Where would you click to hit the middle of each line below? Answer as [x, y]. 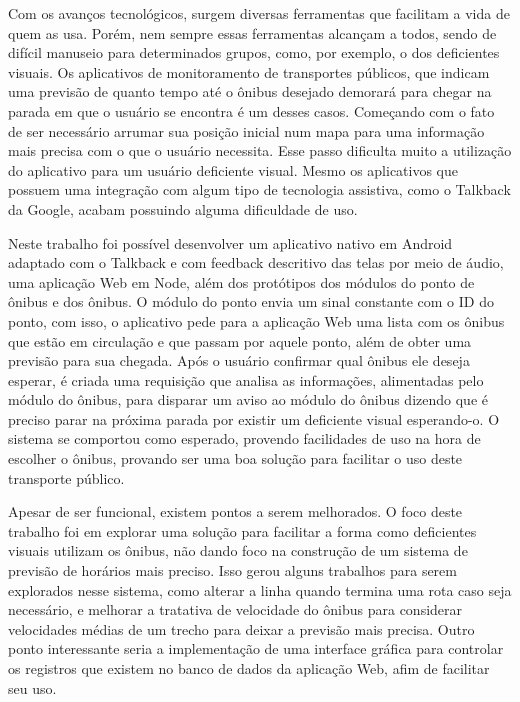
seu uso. [32, 687]
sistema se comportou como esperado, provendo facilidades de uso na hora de [244, 438]
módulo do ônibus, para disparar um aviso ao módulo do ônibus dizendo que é [248, 399]
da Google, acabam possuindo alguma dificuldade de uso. [183, 208]
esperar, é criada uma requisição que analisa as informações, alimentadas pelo [246, 379]
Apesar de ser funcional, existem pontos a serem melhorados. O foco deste [235, 511]
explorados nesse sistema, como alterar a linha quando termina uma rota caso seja [260, 589]
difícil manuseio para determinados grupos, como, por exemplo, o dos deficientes [254, 52]
